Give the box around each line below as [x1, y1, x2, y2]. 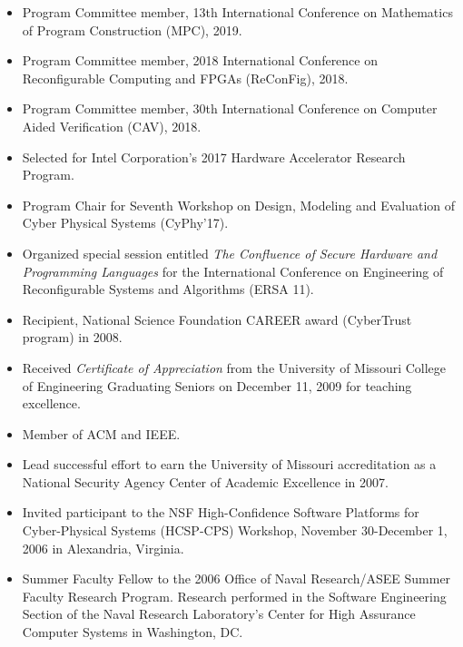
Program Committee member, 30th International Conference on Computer [22, 99, 438, 118]
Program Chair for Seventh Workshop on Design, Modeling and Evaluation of [22, 195, 456, 214]
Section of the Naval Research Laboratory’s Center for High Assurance [22, 604, 416, 623]
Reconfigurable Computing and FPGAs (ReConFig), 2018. [22, 68, 349, 87]
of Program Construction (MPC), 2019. [22, 20, 242, 39]
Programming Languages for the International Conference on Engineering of [22, 261, 444, 280]
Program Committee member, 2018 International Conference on [22, 51, 378, 70]
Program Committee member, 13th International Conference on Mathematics [22, 3, 453, 21]
